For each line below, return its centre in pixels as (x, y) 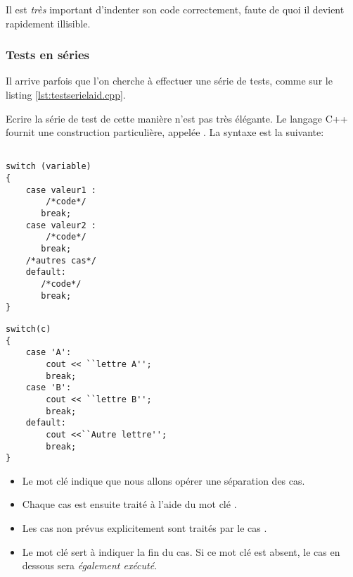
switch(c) (28, 329)
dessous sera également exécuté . (90, 565)
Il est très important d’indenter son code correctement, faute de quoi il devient (175, 9)
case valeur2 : (61, 225)
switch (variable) (49, 167)
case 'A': (49, 353)
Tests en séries (47, 55)
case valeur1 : (61, 190)
